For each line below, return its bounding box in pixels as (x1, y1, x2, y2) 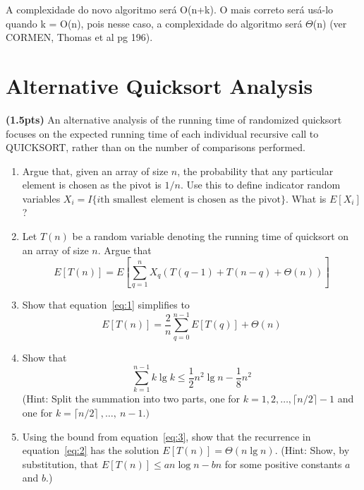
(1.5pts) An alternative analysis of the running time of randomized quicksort (6, 112, 342, 126)
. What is (286, 191, 327, 205)
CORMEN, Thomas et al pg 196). (6, 30, 153, 44)
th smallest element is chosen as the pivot (100, 194, 281, 205)
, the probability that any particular (177, 163, 334, 178)
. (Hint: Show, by (274, 443, 350, 458)
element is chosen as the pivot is (22, 177, 162, 192)
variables (22, 191, 61, 205)
